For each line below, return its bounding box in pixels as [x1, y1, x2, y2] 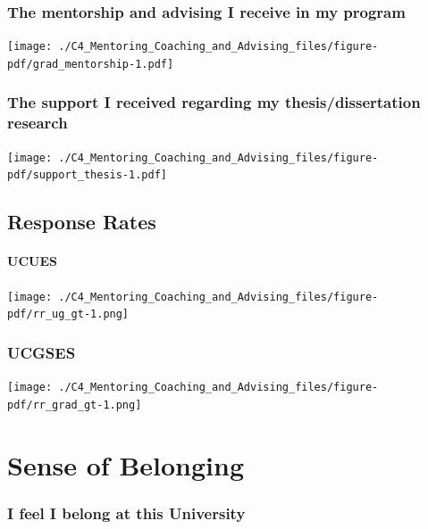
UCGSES [7, 341, 76, 363]
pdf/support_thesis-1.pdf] [7, 169, 167, 182]
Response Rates [7, 208, 156, 236]
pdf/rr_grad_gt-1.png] [7, 398, 142, 411]
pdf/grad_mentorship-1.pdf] [7, 57, 174, 70]
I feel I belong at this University [7, 501, 246, 524]
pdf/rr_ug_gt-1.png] [7, 308, 130, 321]
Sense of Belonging [7, 446, 244, 483]
